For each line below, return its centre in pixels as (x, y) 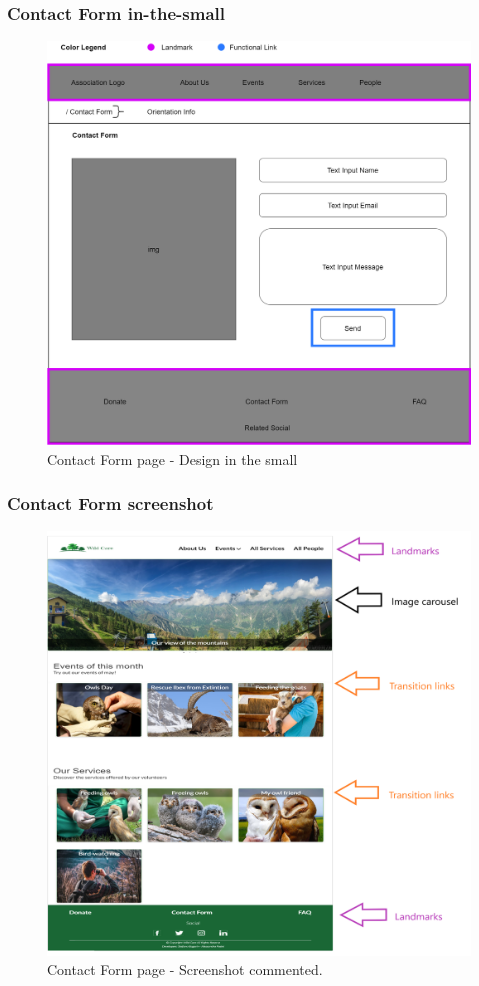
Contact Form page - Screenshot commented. (185, 969)
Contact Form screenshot (110, 503)
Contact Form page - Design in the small (172, 458)
